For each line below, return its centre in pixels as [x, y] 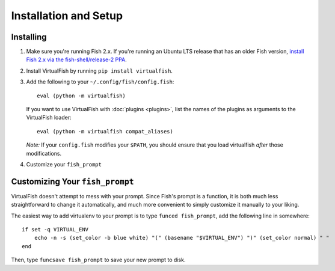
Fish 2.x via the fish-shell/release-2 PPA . [77, 59]
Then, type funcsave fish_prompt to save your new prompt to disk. [98, 260]
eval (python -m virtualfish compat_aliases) [105, 131]
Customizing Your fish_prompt [73, 181]
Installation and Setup [67, 16]
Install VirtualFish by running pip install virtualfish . [99, 71]
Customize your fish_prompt [64, 164]
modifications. [44, 153]
